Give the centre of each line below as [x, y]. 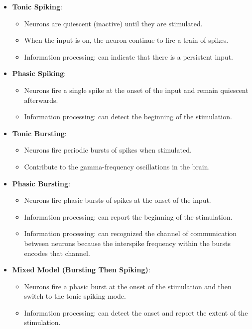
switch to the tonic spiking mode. [75, 296]
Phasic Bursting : [41, 183]
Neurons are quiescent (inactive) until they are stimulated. [113, 23]
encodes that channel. [57, 253]
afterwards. [41, 100]
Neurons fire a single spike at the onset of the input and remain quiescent [136, 90]
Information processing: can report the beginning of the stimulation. [128, 216]
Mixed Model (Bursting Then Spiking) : [81, 270]
